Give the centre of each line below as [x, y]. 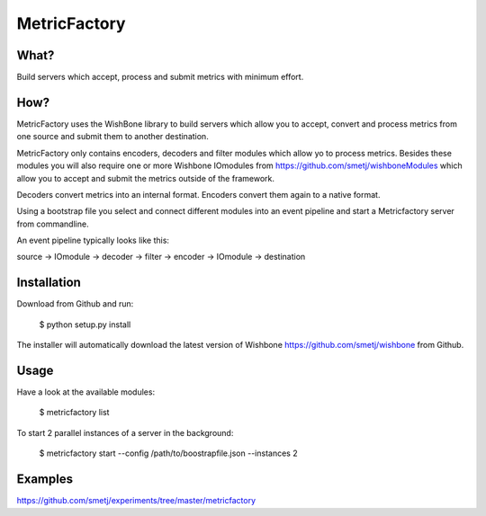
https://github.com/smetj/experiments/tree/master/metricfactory [136, 501]
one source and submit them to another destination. [112, 137]
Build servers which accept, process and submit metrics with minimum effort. [160, 77]
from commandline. [53, 224]
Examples [45, 480]
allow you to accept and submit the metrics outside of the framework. [145, 178]
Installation [49, 283]
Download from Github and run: [75, 304]
